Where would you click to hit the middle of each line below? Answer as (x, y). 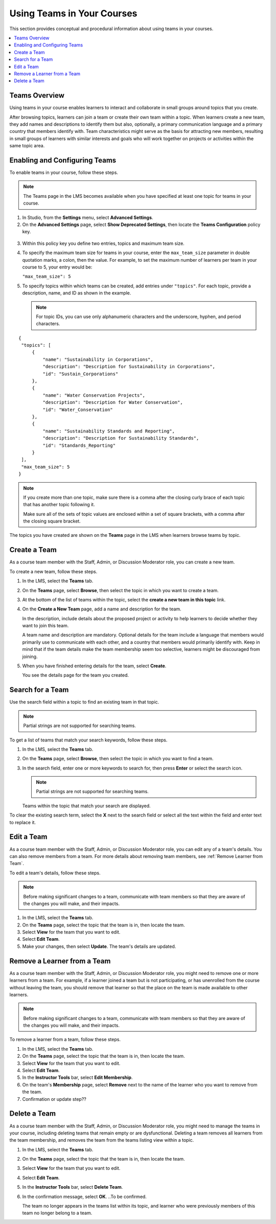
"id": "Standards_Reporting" (79, 445)
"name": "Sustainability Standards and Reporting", (109, 431)
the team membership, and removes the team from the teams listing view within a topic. (102, 1140)
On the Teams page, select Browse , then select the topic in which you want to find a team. (118, 759)
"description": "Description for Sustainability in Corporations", (129, 367)
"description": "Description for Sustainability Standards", (121, 438)
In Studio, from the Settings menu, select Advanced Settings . (88, 217)
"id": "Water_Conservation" (78, 410)
